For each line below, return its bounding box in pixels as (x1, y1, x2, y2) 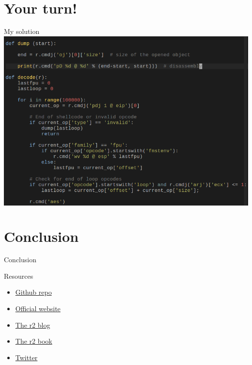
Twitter (15, 352, 38, 362)
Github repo (15, 287, 52, 297)
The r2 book (15, 336, 52, 346)
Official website (15, 303, 61, 313)
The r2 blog (15, 319, 50, 330)
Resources (4, 270, 33, 281)
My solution (4, 26, 40, 36)
